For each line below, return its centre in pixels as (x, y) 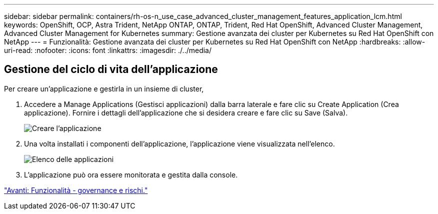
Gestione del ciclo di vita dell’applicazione (111, 69)
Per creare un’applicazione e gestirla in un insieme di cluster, (104, 88)
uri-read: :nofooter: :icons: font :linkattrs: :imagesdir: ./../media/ (108, 50)
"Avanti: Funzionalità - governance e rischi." (76, 190)
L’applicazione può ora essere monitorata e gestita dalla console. (131, 174)
